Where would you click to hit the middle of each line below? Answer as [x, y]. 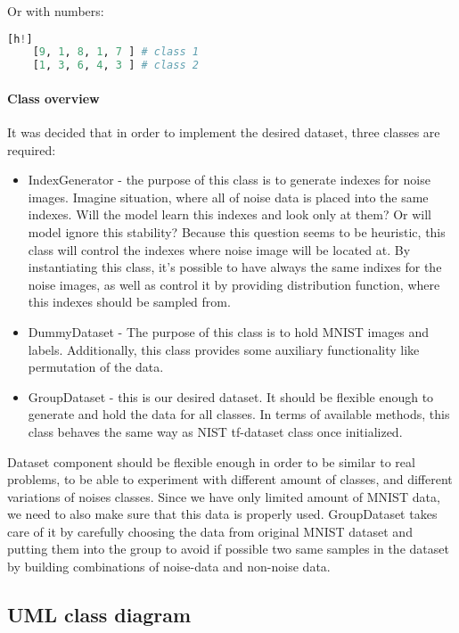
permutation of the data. [96, 367]
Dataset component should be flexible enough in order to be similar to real [211, 461]
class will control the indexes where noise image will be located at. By [219, 249]
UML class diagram [99, 615]
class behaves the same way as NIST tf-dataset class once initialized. [215, 431]
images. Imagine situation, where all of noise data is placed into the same [228, 197]
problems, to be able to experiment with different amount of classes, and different [230, 479]
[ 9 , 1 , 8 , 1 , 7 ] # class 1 [115, 52]
